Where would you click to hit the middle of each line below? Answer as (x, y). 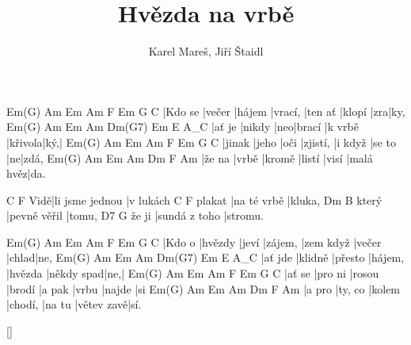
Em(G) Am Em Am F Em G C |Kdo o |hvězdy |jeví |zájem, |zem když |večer (194, 241)
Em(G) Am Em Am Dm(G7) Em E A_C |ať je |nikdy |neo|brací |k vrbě (183, 126)
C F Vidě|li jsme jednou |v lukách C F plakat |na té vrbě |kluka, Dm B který (194, 199)
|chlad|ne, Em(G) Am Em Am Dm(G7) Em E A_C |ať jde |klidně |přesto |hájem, (205, 257)
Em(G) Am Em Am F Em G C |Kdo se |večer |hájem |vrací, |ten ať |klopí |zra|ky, (206, 111)
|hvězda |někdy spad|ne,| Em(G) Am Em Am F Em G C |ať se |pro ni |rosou (193, 273)
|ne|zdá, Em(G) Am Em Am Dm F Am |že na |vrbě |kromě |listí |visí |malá (190, 157)
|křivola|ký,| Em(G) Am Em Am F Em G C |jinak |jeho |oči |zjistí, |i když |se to (201, 142)
